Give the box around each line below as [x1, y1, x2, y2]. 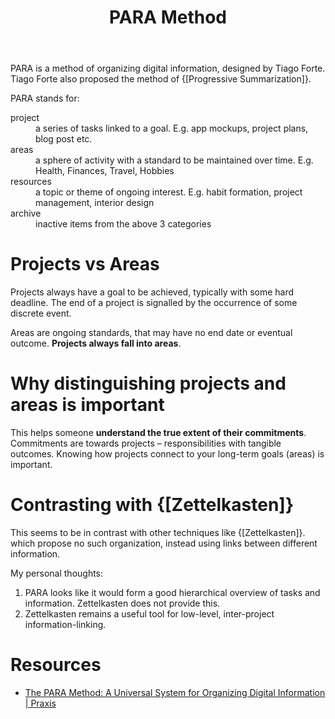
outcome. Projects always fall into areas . [10, 337, 182, 350]
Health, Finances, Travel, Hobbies [35, 165, 175, 177]
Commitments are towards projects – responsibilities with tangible [10, 437, 282, 450]
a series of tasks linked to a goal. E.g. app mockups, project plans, [35, 122, 309, 135]
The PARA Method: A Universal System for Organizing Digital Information [24, 686, 326, 698]
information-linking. [24, 619, 107, 630]
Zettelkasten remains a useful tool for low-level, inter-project [24, 608, 275, 620]
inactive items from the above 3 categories [35, 218, 212, 230]
